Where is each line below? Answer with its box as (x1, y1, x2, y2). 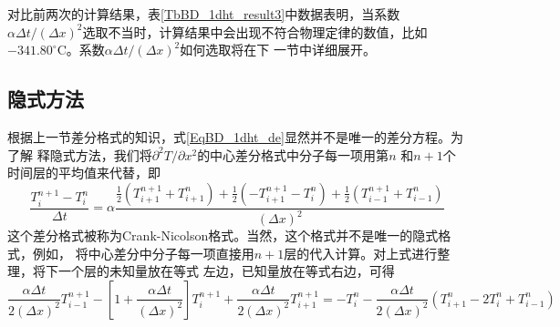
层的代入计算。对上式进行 (284, 243, 438, 262)
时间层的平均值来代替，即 (7, 163, 161, 182)
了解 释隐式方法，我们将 (7, 145, 152, 164)
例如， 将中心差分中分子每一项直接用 (32, 243, 254, 262)
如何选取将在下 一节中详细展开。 (180, 40, 376, 59)
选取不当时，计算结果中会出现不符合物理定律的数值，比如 (82, 22, 428, 41)
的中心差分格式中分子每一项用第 (197, 145, 389, 164)
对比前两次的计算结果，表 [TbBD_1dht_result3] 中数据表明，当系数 (7, 5, 400, 23)
